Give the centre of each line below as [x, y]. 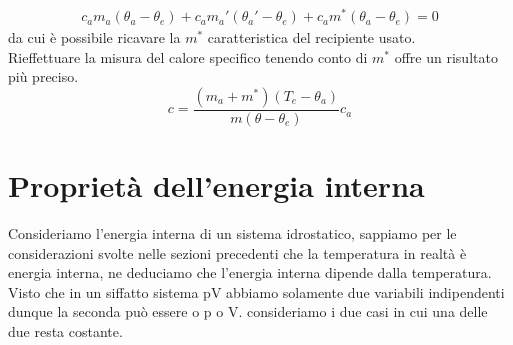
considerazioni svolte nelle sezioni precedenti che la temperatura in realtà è [237, 252]
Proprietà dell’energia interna [216, 185]
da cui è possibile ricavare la [94, 37]
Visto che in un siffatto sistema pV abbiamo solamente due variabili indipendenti [256, 291]
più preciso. [43, 76]
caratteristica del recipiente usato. [311, 37]
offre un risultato [446, 56]
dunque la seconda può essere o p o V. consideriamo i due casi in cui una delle [248, 311]
